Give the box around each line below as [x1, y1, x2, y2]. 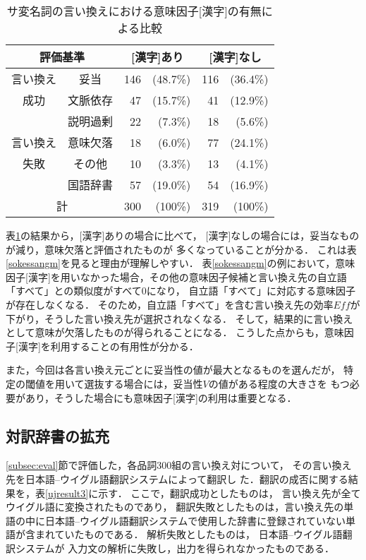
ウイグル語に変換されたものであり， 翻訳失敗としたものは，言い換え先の [6, 499, 344, 514]
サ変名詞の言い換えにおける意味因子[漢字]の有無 [6, 3, 262, 19]
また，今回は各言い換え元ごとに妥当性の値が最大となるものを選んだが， [6, 362, 341, 377]
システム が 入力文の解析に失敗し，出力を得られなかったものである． [15, 540, 335, 555]
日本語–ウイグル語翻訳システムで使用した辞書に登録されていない [44, 513, 346, 528]
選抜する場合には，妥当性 [84, 376, 203, 391]
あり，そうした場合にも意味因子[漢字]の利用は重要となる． [25, 390, 297, 405]
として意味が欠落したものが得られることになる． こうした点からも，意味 [6, 325, 344, 340]
